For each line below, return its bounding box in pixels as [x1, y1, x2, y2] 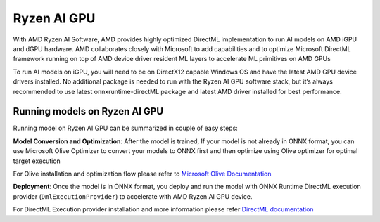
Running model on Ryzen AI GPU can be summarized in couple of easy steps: [13, 124, 239, 133]
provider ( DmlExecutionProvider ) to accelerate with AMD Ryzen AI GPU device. [13, 192, 253, 200]
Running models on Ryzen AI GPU [13, 105, 164, 117]
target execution [13, 157, 61, 165]
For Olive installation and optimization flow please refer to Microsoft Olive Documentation [13, 169, 272, 178]
